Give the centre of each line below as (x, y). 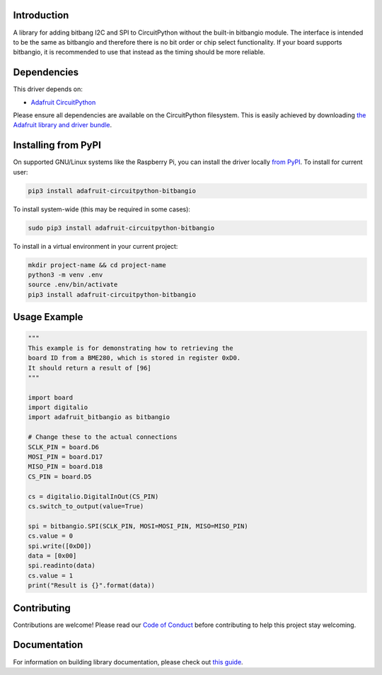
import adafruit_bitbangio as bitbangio (99, 417)
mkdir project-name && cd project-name (97, 265)
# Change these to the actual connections (103, 437)
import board (51, 397)
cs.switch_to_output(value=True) (86, 506)
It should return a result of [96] (89, 368)
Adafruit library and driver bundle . (63, 125)
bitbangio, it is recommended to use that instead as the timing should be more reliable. (139, 52)
